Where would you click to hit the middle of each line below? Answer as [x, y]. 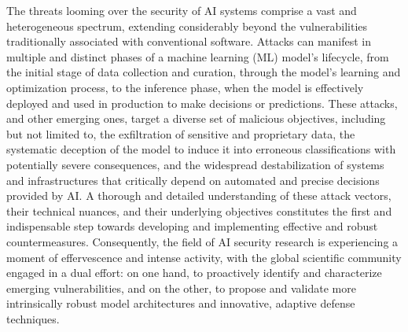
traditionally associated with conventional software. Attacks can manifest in [189, 41]
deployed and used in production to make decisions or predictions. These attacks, [202, 103]
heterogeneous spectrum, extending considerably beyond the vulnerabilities [187, 26]
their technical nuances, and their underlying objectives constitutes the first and [199, 210]
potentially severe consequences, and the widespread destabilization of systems [195, 164]
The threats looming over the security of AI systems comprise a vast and [182, 10]
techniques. [33, 318]
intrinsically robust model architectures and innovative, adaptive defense [181, 303]
